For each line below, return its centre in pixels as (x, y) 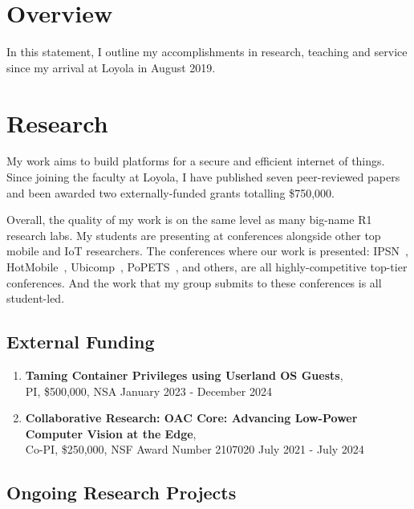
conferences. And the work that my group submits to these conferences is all (194, 282)
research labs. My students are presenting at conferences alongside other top (194, 235)
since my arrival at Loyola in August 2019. (111, 67)
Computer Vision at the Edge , (111, 433)
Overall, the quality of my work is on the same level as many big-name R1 (189, 220)
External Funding (81, 342)
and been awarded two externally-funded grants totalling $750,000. (170, 192)
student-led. (36, 298)
